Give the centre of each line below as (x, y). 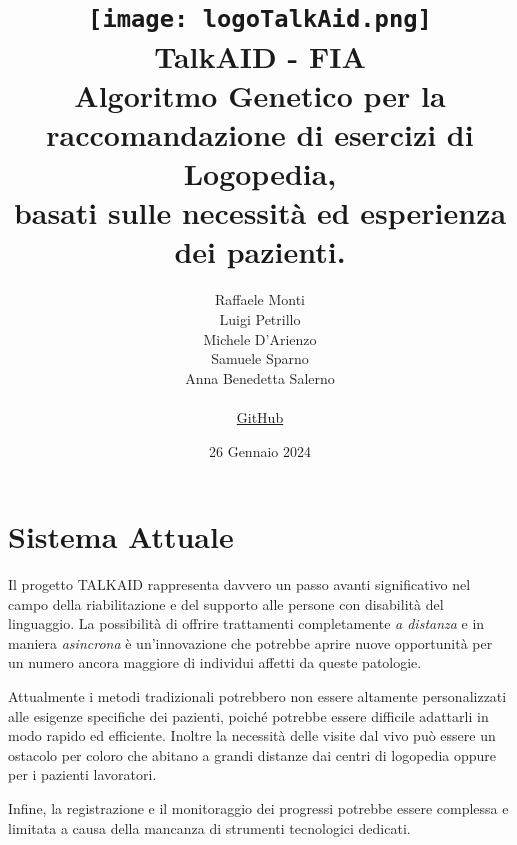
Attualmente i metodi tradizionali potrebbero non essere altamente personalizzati (257, 696)
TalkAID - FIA (260, 55)
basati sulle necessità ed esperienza (260, 212)
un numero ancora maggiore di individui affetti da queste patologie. (215, 662)
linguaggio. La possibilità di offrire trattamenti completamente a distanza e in (246, 623)
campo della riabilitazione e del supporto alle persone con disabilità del (226, 603)
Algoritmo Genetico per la (260, 94)
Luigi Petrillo (260, 318)
